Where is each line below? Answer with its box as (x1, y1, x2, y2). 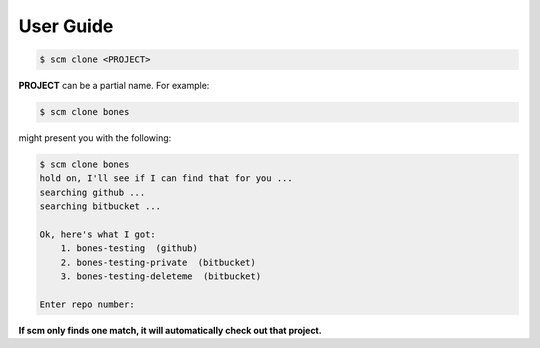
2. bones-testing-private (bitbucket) (60, 256, 257, 268)
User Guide (18, 15, 114, 37)
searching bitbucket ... (39, 201, 162, 212)
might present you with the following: (18, 132, 172, 144)
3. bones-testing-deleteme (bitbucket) (60, 271, 262, 282)
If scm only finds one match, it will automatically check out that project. (18, 324, 322, 336)
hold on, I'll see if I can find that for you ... (39, 173, 294, 184)
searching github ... (39, 186, 146, 198)
